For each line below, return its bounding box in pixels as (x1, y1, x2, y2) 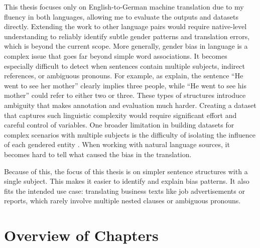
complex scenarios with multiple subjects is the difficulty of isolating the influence (4, 129, 255, 140)
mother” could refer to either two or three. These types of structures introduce (4, 90, 246, 100)
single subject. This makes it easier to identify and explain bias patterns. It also (4, 176, 249, 186)
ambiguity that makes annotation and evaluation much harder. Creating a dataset (4, 99, 256, 110)
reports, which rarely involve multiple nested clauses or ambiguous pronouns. (4, 195, 241, 206)
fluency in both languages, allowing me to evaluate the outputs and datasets (4, 11, 238, 22)
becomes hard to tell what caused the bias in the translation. (4, 149, 192, 159)
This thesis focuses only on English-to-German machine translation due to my (4, 2, 244, 12)
